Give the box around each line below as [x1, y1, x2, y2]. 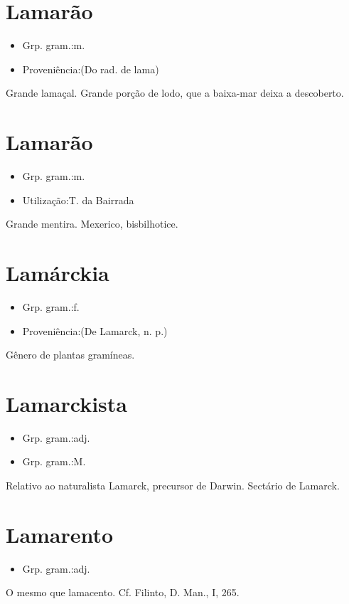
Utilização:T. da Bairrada [22, 192, 134, 207]
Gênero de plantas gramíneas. [6, 347, 135, 362]
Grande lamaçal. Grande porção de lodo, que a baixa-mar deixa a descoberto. [6, 85, 344, 100]
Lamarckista [6, 388, 127, 418]
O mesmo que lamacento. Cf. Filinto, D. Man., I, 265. [6, 585, 240, 600]
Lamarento [6, 519, 114, 549]
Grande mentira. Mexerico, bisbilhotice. [6, 216, 178, 231]
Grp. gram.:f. [22, 299, 80, 314]
